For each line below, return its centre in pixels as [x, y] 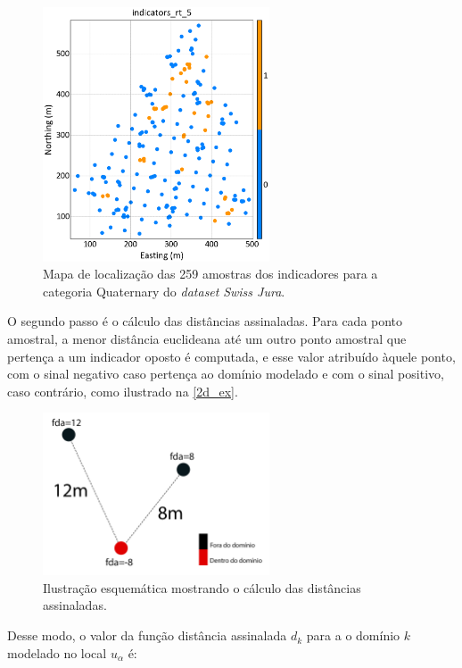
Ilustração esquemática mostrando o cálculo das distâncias [202, 587]
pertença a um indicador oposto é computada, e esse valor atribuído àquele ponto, [231, 356]
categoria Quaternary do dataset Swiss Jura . [164, 291]
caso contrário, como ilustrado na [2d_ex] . [123, 391]
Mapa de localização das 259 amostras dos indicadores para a [210, 274]
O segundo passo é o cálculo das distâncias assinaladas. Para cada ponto [205, 321]
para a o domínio [353, 635]
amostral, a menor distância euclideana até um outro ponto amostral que [207, 339]
